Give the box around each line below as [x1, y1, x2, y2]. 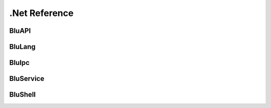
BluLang [9, 42, 36, 51]
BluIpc [9, 58, 30, 67]
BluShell [9, 90, 36, 99]
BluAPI [9, 26, 31, 35]
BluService [9, 74, 45, 83]
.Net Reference [9, 7, 74, 18]
